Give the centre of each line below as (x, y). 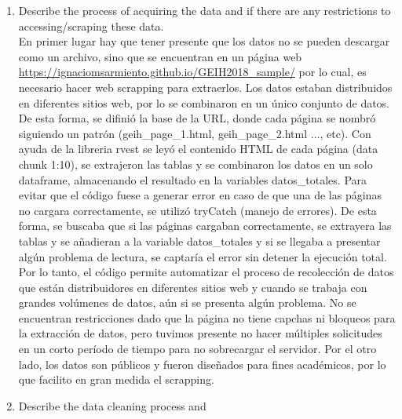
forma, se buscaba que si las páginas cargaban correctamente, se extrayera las (205, 226)
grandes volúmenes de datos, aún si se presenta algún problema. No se (187, 302)
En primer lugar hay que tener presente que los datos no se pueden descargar (204, 41)
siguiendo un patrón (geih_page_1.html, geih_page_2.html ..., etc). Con (195, 133)
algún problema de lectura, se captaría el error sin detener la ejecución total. (203, 256)
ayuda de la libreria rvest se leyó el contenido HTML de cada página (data (198, 149)
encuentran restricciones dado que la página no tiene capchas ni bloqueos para (207, 317)
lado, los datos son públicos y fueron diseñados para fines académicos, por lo (202, 364)
